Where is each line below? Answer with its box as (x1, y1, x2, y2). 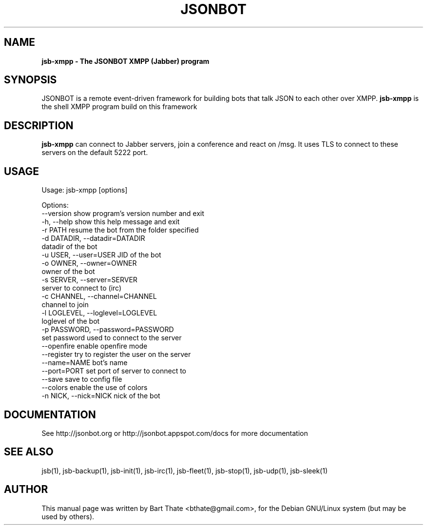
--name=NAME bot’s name (41, 358, 128, 367)
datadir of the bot (41, 242, 97, 251)
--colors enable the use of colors (41, 383, 148, 392)
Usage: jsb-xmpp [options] (41, 186, 128, 195)
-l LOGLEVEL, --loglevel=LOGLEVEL (41, 309, 157, 317)
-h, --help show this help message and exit (41, 217, 180, 226)
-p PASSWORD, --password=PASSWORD (41, 325, 174, 334)
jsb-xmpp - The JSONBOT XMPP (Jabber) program (41, 57, 210, 65)
